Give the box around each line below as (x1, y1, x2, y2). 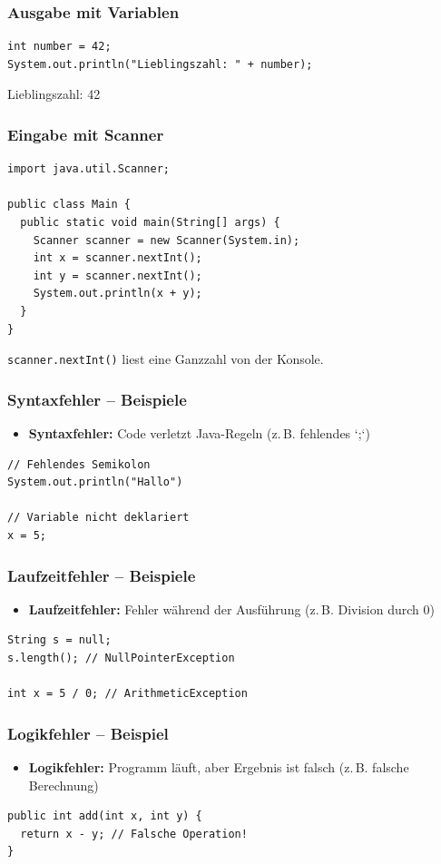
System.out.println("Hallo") (7, 476, 183, 489)
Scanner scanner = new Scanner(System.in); (33, 233, 300, 247)
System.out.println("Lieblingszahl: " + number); (7, 57, 313, 71)
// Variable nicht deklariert (7, 511, 190, 525)
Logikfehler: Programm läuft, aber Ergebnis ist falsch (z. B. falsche (28, 758, 409, 776)
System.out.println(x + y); (33, 287, 202, 300)
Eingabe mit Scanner (7, 123, 164, 145)
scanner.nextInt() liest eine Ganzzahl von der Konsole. (7, 349, 324, 368)
